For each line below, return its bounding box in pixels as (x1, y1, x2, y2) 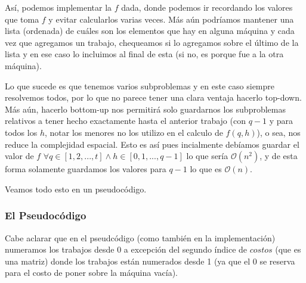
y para (269, 114, 293, 127)
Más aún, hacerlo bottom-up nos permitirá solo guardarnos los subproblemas (5, 102, 286, 115)
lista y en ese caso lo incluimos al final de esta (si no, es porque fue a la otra (5, 48, 284, 60)
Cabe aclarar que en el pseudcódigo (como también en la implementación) (5, 231, 276, 244)
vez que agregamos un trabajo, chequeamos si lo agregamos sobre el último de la (5, 36, 299, 48)
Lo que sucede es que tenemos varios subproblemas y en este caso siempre (5, 79, 275, 92)
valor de (5, 150, 34, 162)
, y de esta (259, 150, 298, 162)
